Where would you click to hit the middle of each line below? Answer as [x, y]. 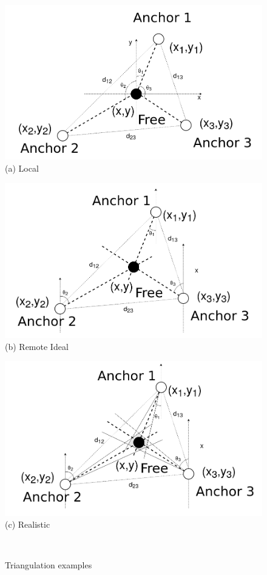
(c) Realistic [28, 524]
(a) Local [22, 168]
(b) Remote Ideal [37, 346]
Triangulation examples [49, 565]
